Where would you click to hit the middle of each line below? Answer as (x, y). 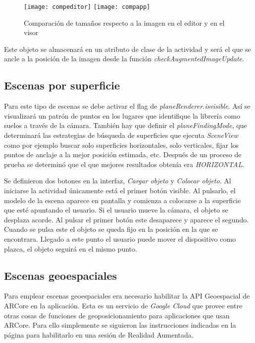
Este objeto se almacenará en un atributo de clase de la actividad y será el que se (127, 49)
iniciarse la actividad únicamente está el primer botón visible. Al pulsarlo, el (120, 190)
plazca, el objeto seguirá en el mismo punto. (71, 248)
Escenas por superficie (62, 85)
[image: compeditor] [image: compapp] (87, 7)
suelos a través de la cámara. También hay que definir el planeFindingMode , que (126, 125)
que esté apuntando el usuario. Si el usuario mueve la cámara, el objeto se (116, 210)
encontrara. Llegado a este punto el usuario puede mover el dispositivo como (120, 238)
